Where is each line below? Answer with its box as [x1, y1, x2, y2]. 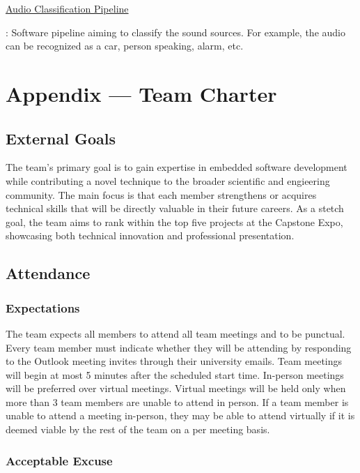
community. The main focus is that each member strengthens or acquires [6, 187, 317, 202]
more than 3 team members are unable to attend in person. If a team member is [6, 394, 349, 409]
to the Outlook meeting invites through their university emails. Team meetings [6, 354, 343, 368]
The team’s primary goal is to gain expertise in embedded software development [6, 160, 347, 174]
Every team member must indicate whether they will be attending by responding [6, 340, 352, 354]
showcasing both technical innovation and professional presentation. [6, 228, 295, 243]
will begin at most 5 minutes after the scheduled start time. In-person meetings [6, 367, 344, 382]
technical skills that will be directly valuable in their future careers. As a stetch [6, 201, 344, 216]
